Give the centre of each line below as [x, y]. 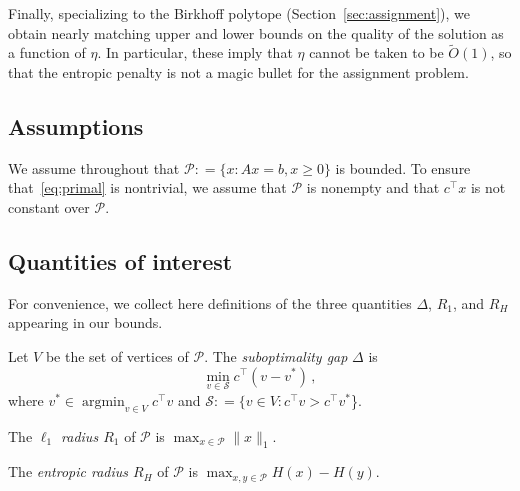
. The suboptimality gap [276, 355]
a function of [47, 52]
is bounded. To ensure [403, 167]
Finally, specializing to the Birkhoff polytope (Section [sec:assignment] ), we [239, 13]
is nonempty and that [373, 187]
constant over [49, 206]
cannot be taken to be [376, 52]
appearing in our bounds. [85, 322]
